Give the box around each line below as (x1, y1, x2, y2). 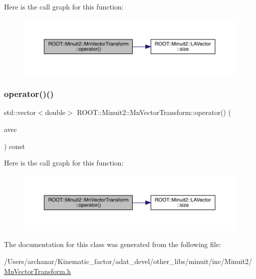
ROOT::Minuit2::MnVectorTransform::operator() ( (77, 107, 231, 117)
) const (4, 140, 25, 151)
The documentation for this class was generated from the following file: (4, 239, 221, 249)
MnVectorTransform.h (4, 265, 71, 276)
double (45, 107, 66, 117)
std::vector (4, 107, 36, 117)
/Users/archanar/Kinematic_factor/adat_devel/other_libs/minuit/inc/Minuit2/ (4, 255, 253, 266)
